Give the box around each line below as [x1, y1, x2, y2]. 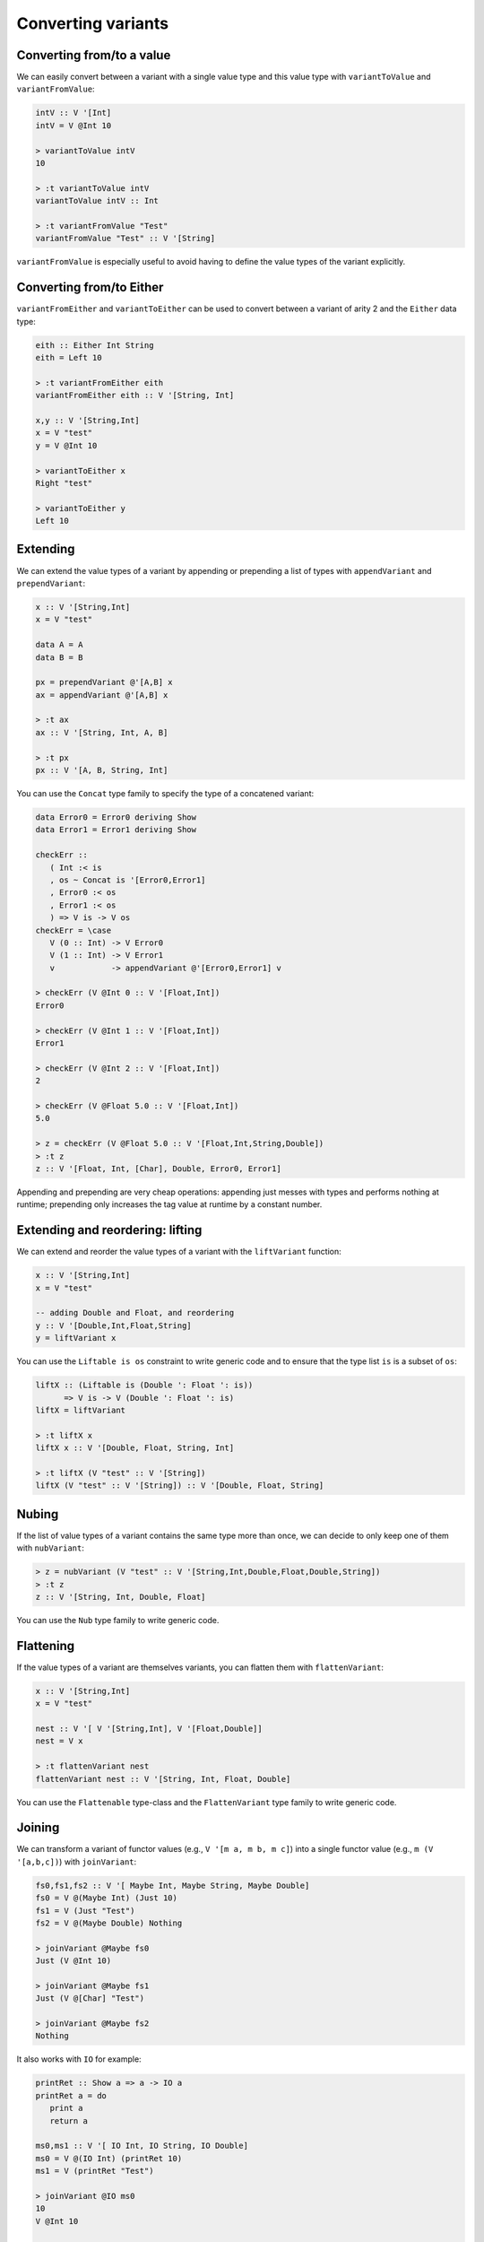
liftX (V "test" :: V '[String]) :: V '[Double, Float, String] [35, 1481, 324, 1490]
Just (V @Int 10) [35, 1956, 112, 1966]
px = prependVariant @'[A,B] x [35, 677, 174, 688]
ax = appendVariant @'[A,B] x [35, 690, 169, 700]
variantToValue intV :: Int [35, 196, 159, 206]
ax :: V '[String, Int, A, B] [35, 727, 169, 737]
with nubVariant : [16, 1542, 84, 1553]
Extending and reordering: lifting [16, 1222, 203, 1238]
